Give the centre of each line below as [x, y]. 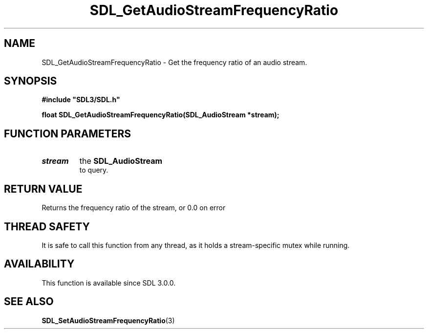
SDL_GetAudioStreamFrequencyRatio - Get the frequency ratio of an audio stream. [174, 62]
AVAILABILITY [39, 264]
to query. [94, 170]
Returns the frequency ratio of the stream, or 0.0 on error [134, 208]
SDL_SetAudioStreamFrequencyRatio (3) [108, 320]
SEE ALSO [29, 302]
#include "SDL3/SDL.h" [81, 100]
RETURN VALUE [43, 189]
